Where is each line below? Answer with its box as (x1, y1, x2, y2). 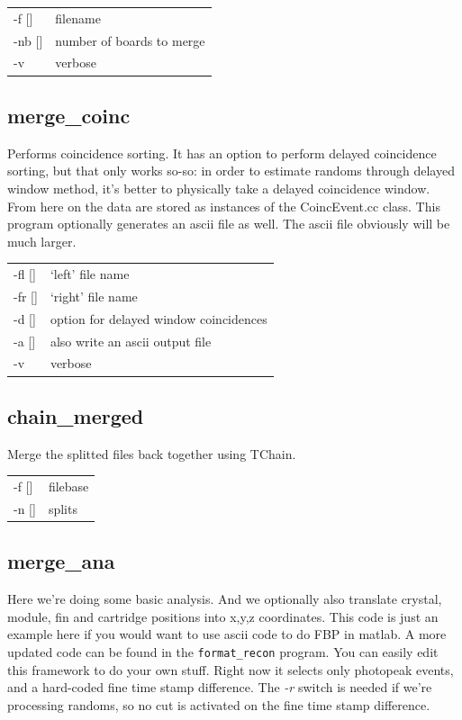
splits (48, 499, 77, 517)
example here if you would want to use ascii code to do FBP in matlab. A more (7, 625, 447, 643)
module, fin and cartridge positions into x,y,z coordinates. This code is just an (7, 607, 439, 625)
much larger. (7, 231, 77, 250)
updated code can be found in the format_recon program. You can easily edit (7, 642, 439, 661)
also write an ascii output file (50, 331, 212, 350)
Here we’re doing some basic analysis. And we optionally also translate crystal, (7, 589, 442, 608)
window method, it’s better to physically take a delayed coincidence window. (7, 178, 430, 197)
